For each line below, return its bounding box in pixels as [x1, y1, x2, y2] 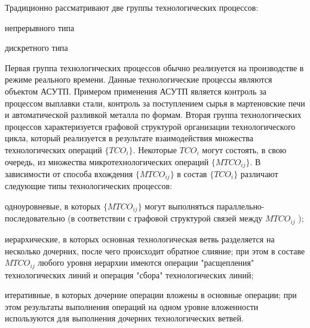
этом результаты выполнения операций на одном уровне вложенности [5, 300, 259, 312]
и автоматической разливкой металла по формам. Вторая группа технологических [5, 108, 302, 121]
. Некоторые [133, 143, 177, 156]
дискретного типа [5, 41, 68, 54]
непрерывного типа [5, 21, 75, 34]
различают [240, 167, 278, 180]
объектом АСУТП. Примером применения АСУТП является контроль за [5, 84, 266, 97]
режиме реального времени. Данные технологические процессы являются [5, 73, 272, 86]
